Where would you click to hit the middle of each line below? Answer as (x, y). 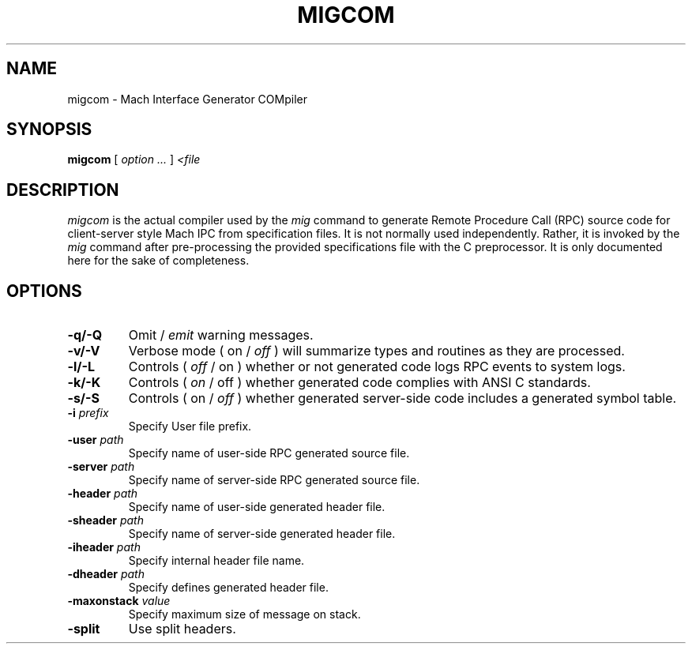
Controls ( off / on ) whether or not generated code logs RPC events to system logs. (377, 367)
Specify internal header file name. (216, 561)
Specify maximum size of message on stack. (244, 614)
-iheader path (104, 547)
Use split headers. (182, 629)
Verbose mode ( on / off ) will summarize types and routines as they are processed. (376, 351)
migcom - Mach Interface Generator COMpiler (187, 99)
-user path (96, 440)
